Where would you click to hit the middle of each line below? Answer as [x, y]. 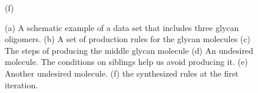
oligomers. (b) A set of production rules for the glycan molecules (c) [128, 39]
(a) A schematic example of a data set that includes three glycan [122, 27]
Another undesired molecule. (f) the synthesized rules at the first [122, 73]
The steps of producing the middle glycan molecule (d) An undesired [129, 50]
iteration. [21, 85]
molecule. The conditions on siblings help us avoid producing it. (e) [126, 62]
